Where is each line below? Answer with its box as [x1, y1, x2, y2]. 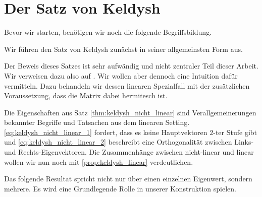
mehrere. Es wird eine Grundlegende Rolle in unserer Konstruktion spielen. [4, 183, 236, 193]
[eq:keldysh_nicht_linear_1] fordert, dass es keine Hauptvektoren [4, 126, 207, 137]
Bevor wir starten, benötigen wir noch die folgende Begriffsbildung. [4, 27, 212, 37]
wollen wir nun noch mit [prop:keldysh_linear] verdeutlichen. [4, 156, 193, 167]
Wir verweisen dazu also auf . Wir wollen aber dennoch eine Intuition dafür [4, 70, 238, 81]
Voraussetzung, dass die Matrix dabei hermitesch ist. [4, 90, 168, 101]
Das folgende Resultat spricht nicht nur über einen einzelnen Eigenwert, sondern [4, 173, 252, 184]
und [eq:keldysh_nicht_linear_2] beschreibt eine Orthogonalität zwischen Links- [4, 137, 254, 147]
